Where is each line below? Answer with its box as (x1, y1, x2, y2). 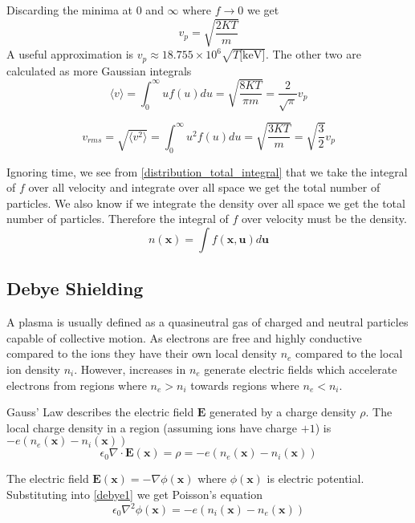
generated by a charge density (210, 403, 356, 420)
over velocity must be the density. (241, 210, 407, 227)
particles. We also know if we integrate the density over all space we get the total (6, 194, 405, 211)
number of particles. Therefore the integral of (6, 210, 229, 227)
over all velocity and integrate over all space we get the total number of (28, 179, 380, 196)
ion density (6, 360, 60, 377)
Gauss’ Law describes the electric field (6, 403, 194, 420)
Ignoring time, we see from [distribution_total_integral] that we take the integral (6, 163, 408, 180)
